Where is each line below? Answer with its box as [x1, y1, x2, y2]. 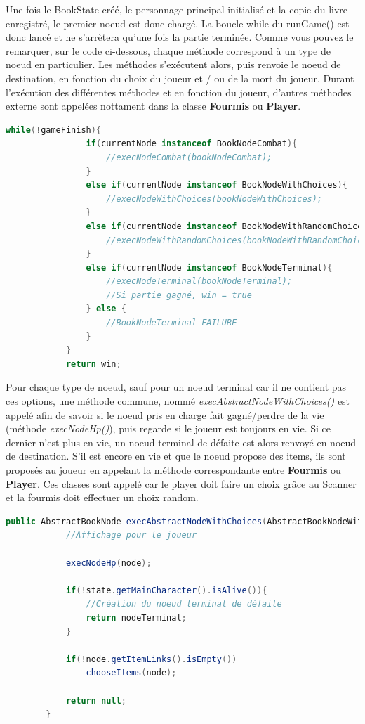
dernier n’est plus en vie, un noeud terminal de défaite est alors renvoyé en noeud [6, 434, 357, 449]
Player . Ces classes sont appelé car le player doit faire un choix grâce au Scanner [6, 476, 357, 491]
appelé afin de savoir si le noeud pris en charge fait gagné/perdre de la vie [6, 407, 324, 422]
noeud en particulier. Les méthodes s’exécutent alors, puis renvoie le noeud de [6, 57, 341, 72]
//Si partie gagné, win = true [106, 290, 252, 300]
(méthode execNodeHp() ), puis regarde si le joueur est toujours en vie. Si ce [6, 421, 331, 436]
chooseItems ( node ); [86, 668, 177, 678]
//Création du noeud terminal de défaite [86, 599, 282, 609]
